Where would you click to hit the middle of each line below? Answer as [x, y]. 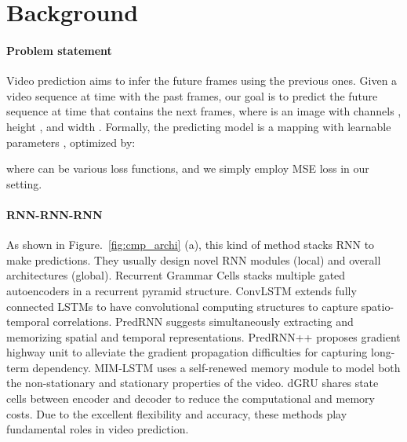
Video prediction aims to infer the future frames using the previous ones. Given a [202, 80]
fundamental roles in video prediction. [98, 429]
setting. [24, 183]
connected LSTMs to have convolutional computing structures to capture [182, 306]
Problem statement [59, 50]
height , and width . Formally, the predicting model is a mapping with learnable [199, 126]
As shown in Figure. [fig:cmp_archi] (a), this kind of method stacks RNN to [191, 245]
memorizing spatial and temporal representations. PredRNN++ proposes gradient [203, 336]
